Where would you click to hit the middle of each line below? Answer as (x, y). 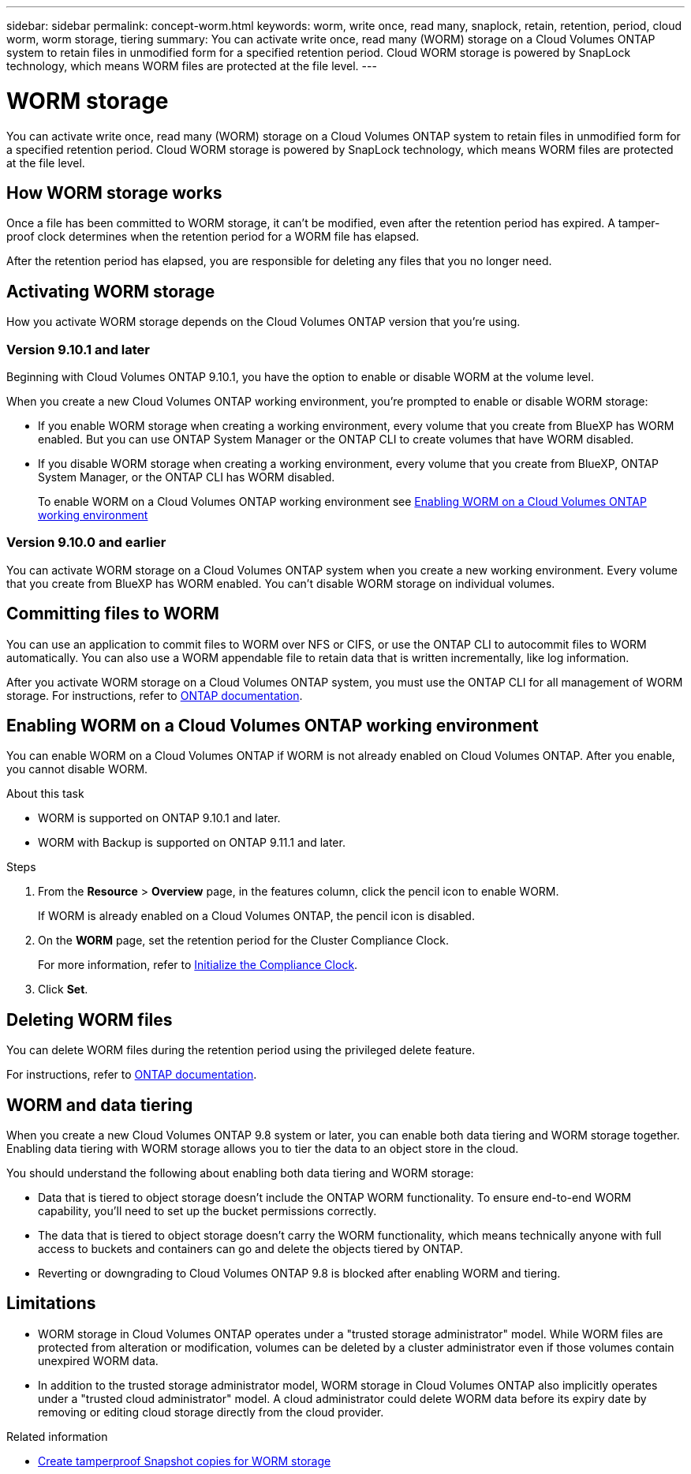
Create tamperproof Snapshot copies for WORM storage (185, 1461)
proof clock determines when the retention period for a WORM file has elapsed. (213, 237)
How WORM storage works (114, 193)
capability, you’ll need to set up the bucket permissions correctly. (207, 1211)
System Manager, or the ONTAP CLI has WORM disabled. (187, 477)
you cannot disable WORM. (77, 769)
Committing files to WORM (113, 614)
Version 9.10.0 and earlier (86, 542)
